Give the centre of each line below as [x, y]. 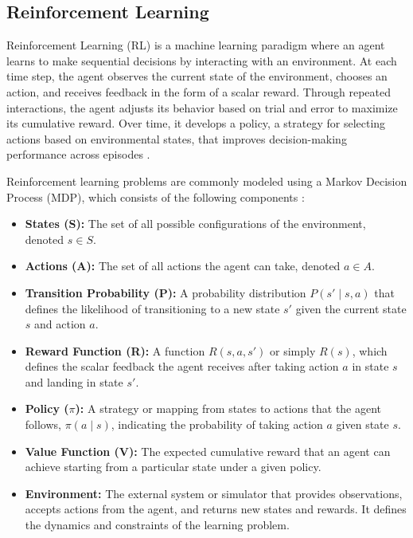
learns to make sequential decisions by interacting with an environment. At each [202, 60]
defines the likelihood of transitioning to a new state [152, 308]
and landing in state [74, 381]
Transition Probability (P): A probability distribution [166, 292]
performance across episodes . [78, 154]
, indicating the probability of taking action [217, 424]
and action [60, 324]
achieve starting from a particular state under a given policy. [173, 467]
